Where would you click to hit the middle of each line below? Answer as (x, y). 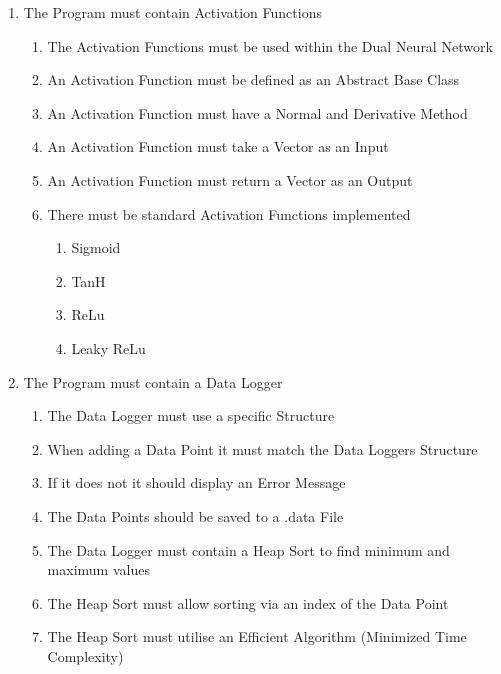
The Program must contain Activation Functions (172, 12)
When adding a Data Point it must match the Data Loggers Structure (262, 448)
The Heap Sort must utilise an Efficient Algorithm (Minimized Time (257, 636)
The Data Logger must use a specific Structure (191, 415)
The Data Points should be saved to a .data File (195, 515)
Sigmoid (96, 247)
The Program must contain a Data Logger (153, 381)
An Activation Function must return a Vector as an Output (230, 179)
